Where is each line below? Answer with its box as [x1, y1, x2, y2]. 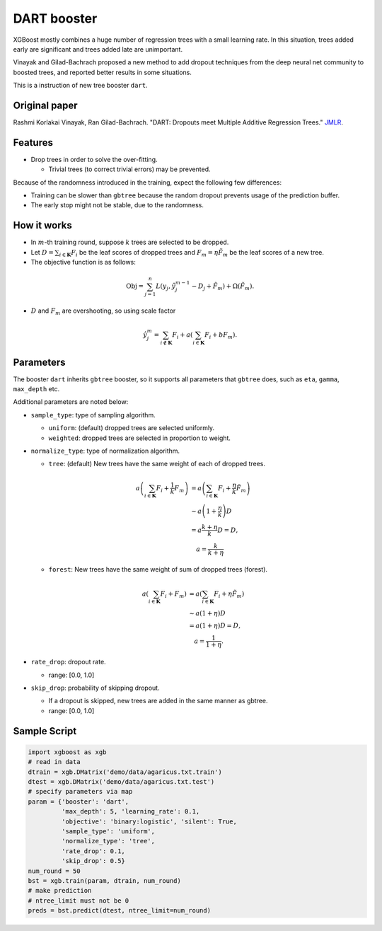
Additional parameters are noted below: [13, 398, 129, 406]
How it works [13, 219, 72, 231]
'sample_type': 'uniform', [61, 827, 156, 835]
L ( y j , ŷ [156, 282, 176, 292]
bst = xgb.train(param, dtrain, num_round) [28, 877, 182, 884]
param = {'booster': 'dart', [28, 797, 129, 806]
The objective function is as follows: [30, 258, 136, 267]
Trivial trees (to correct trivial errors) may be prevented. [48, 165, 211, 173]
